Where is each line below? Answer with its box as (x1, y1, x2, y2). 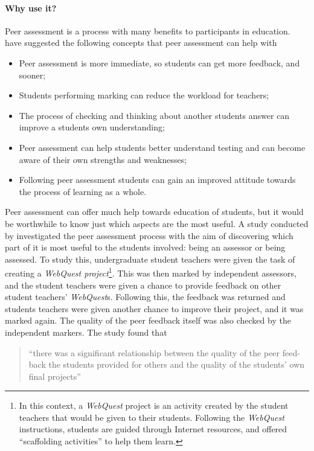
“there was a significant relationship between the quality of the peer (28, 346, 280, 359)
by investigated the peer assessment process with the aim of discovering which (5, 229, 293, 241)
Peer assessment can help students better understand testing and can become (19, 141, 306, 153)
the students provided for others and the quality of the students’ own (48, 358, 305, 371)
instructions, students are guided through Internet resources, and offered (19, 423, 287, 435)
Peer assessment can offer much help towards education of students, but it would (5, 205, 304, 218)
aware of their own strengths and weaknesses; (19, 153, 187, 165)
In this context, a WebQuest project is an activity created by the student (19, 399, 289, 412)
